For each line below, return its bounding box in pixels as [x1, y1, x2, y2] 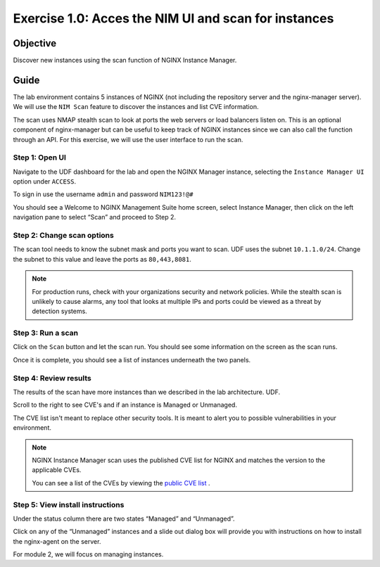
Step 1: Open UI [13, 153, 67, 163]
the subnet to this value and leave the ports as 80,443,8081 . [13, 255, 191, 263]
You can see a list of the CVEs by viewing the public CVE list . [32, 478, 210, 487]
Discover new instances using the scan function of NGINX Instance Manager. [13, 56, 237, 65]
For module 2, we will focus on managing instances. [13, 550, 164, 559]
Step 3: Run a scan [13, 328, 79, 338]
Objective [13, 37, 57, 49]
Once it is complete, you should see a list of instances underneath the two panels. [13, 355, 251, 364]
